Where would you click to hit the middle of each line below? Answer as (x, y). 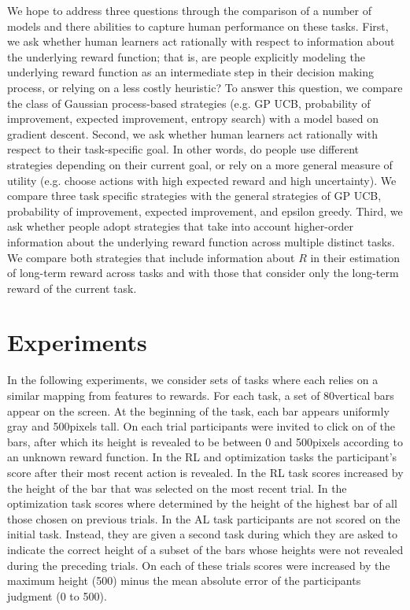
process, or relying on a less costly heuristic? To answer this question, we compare (205, 87)
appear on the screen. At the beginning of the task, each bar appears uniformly (198, 410)
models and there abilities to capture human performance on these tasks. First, (198, 26)
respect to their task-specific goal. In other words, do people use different (183, 149)
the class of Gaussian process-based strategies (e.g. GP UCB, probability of (189, 103)
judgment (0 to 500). (57, 595)
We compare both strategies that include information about (151, 257)
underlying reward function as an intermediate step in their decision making (190, 72)
